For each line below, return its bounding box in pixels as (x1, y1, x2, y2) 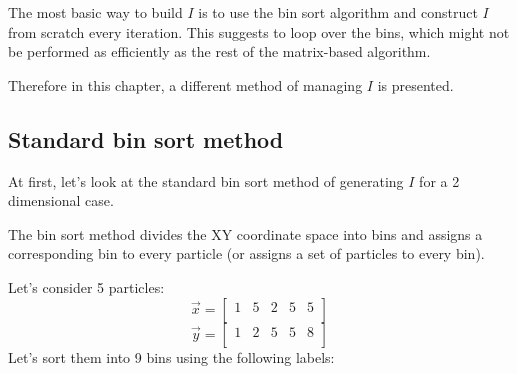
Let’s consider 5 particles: (8, 276, 165, 297)
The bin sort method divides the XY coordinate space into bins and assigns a (8, 223, 483, 244)
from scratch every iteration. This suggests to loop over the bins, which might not (8, 21, 510, 42)
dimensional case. (8, 190, 114, 211)
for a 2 (419, 170, 460, 191)
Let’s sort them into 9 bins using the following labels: (8, 346, 335, 367)
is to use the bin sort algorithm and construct (198, 2, 478, 22)
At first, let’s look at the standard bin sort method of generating (8, 170, 404, 191)
